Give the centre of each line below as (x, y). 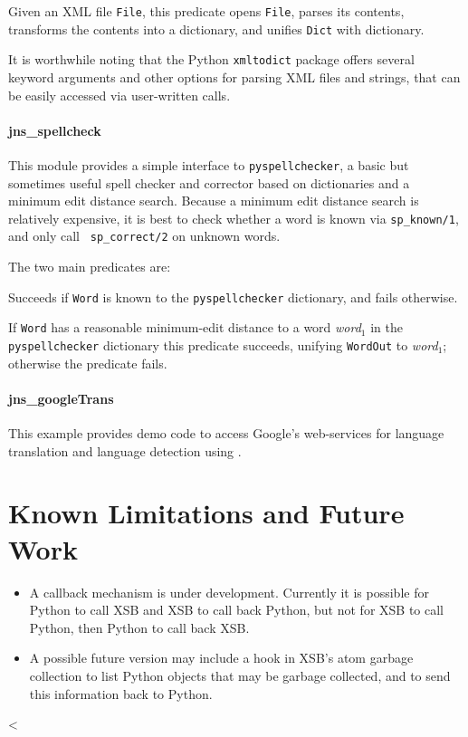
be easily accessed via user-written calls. (119, 95)
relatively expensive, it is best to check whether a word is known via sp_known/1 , (234, 218)
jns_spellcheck (55, 130)
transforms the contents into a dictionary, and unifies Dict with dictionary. (216, 29)
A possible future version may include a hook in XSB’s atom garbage (221, 658)
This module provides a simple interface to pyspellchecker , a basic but (209, 164)
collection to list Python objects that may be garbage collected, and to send (240, 675)
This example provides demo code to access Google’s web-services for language (226, 433)
